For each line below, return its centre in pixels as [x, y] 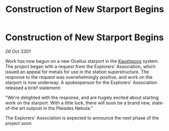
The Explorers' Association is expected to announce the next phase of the [82, 118]
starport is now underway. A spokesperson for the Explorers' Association [81, 82]
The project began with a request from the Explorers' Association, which [80, 66]
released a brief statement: [33, 88]
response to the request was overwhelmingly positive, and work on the [79, 77]
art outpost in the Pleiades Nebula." [56, 108]
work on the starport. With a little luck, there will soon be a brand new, [78, 103]
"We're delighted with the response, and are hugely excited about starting [82, 97]
